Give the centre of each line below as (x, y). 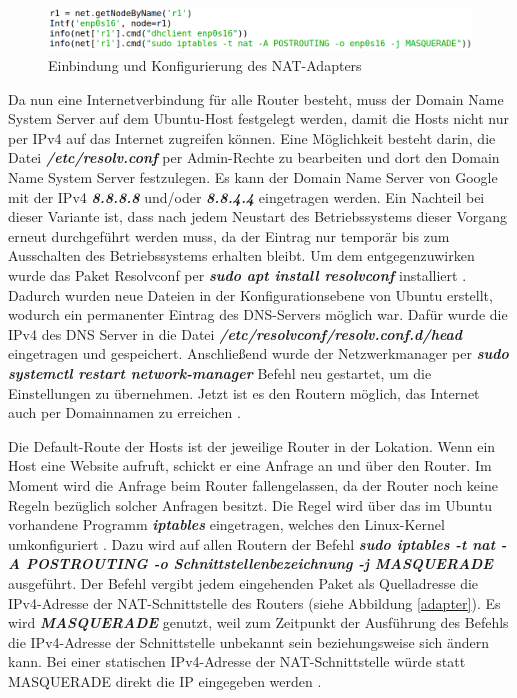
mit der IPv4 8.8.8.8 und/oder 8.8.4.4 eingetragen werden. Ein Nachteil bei (246, 196)
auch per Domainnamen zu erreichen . (124, 412)
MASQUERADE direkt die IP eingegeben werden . (165, 680)
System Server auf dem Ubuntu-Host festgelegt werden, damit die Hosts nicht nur (259, 118)
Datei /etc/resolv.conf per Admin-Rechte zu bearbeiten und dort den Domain (254, 157)
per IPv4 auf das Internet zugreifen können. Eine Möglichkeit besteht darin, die (252, 137)
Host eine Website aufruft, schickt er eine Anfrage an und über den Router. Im (250, 465)
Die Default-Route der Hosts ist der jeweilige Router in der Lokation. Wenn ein (252, 445)
